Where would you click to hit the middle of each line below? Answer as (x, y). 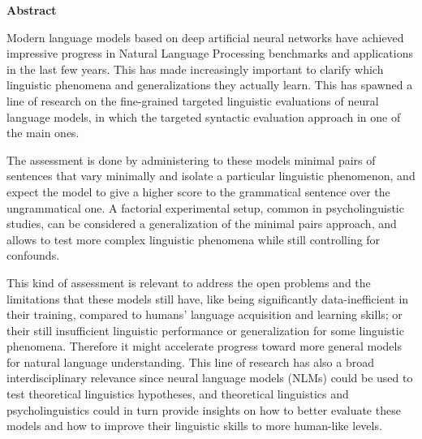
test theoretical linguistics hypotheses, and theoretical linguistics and (178, 394)
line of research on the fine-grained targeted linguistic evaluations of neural (193, 100)
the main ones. (43, 133)
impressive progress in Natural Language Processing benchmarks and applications (210, 53)
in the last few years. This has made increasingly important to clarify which (195, 69)
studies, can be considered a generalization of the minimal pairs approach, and (202, 224)
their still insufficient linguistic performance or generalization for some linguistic (205, 330)
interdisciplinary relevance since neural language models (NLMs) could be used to (210, 378)
